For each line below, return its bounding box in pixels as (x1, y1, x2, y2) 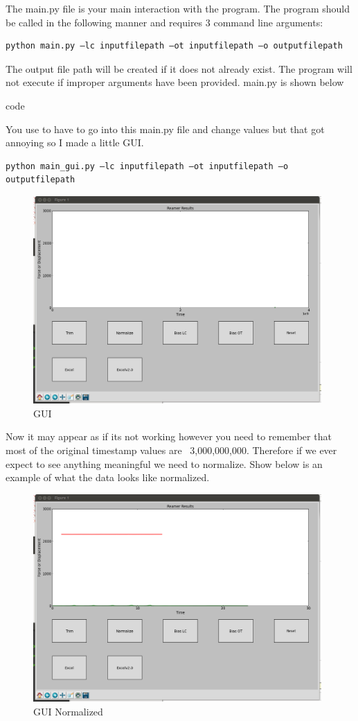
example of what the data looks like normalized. (6, 470, 210, 485)
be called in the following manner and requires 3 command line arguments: (6, 15, 323, 29)
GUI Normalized (33, 704, 103, 718)
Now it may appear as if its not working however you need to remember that (6, 429, 332, 444)
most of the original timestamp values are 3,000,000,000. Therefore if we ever (6, 442, 337, 457)
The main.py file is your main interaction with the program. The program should (6, 1, 350, 15)
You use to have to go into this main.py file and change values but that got (6, 121, 325, 136)
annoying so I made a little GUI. (6, 135, 144, 150)
